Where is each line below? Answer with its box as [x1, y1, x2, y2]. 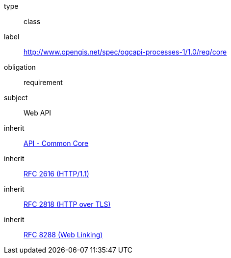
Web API [24, 109, 51, 117]
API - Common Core [24, 139, 89, 147]
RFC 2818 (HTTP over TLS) [24, 200, 111, 208]
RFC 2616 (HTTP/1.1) [24, 170, 89, 178]
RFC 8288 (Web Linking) [24, 230, 103, 239]
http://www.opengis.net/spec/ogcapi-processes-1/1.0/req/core [24, 48, 227, 56]
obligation [4, 63, 36, 71]
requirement [24, 78, 63, 86]
